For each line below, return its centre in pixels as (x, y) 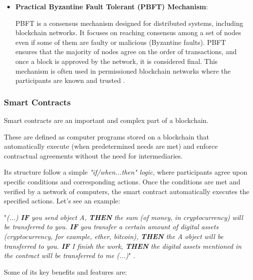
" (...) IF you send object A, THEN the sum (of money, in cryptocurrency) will (124, 217)
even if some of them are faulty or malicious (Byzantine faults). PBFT (121, 42)
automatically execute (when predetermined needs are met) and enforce (111, 146)
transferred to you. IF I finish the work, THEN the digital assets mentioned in (123, 246)
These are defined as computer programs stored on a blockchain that (107, 136)
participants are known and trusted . (70, 80)
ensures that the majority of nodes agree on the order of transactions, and (126, 51)
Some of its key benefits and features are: (66, 271)
